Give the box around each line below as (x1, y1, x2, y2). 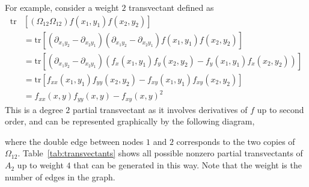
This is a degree (5, 103, 63, 115)
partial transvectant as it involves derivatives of (72, 103, 248, 115)
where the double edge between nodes (5, 135, 144, 147)
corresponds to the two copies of (176, 135, 295, 147)
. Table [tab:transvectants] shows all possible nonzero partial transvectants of (17, 147, 303, 159)
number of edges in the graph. (5, 170, 115, 183)
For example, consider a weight (5, 1, 119, 13)
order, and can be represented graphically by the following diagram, (5, 115, 255, 127)
